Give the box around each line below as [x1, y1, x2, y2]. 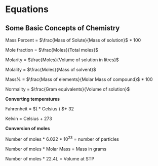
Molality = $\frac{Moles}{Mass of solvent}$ [5, 67, 96, 72]
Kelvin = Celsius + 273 [5, 115, 52, 121]
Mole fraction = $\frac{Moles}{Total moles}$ [5, 47, 99, 53]
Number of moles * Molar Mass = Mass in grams [5, 146, 107, 152]
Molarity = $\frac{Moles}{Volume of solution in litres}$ [5, 57, 119, 63]
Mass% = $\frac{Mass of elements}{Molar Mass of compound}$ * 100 [5, 76, 153, 82]
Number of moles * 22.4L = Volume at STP [5, 155, 95, 161]
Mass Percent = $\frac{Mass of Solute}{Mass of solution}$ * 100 [5, 37, 141, 43]
